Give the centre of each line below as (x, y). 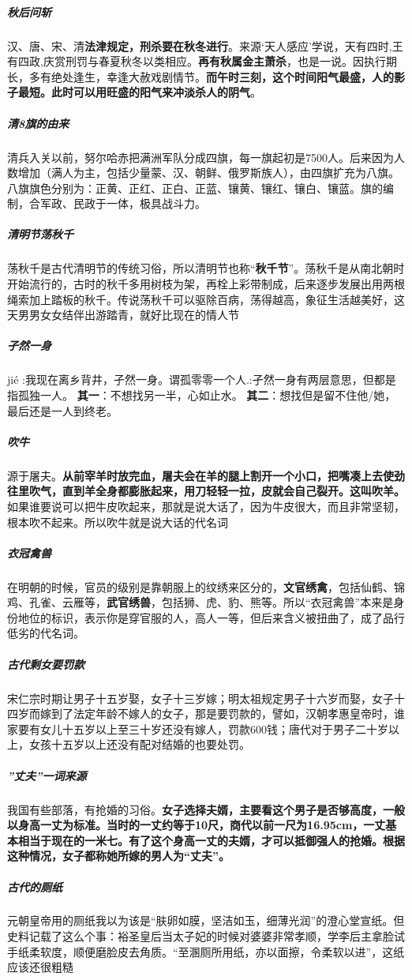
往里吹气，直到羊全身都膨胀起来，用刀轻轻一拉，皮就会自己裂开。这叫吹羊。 (206, 491)
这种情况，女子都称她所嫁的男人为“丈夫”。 (118, 856)
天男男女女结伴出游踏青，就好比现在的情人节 (123, 315)
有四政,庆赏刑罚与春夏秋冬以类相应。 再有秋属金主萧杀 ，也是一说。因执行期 (202, 61)
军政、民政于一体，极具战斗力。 (123, 203)
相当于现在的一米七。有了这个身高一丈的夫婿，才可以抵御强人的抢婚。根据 (211, 840)
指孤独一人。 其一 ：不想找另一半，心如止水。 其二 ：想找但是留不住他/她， (202, 394)
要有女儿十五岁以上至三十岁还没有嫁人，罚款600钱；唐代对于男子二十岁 (203, 728)
